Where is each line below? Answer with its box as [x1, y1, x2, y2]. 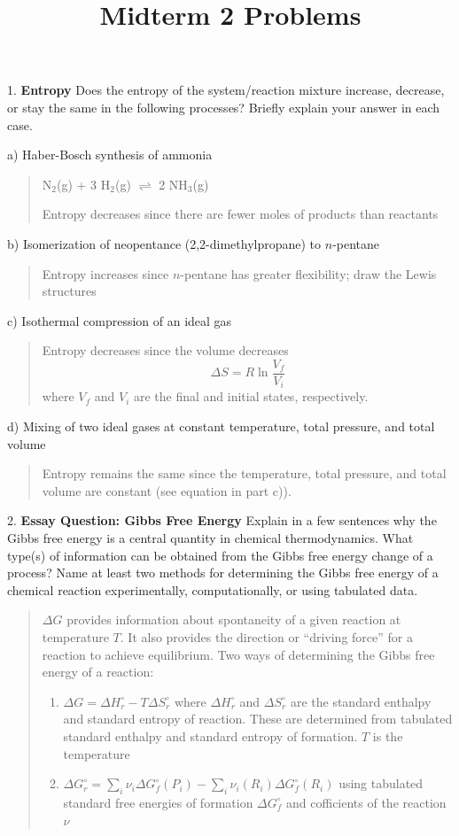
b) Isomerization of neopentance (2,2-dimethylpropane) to [7, 234, 322, 252]
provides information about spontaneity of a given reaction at [66, 610, 401, 629]
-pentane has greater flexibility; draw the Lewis [180, 264, 437, 283]
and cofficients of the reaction [286, 793, 447, 811]
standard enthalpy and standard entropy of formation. [63, 726, 358, 745]
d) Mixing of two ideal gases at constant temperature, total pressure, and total [7, 417, 435, 436]
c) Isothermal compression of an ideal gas [7, 311, 232, 329]
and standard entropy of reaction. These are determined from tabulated [63, 709, 453, 728]
